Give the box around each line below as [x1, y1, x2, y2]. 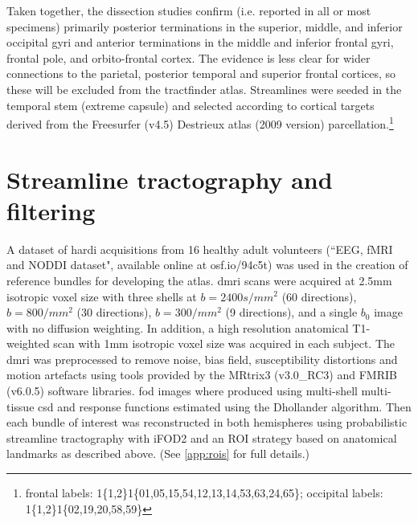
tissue [6, 398, 35, 415]
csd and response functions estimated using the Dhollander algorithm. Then [38, 398, 412, 415]
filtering [6, 194, 96, 227]
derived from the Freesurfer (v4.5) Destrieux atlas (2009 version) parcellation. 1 [6, 113, 394, 132]
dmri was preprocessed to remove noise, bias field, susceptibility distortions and [6, 350, 398, 367]
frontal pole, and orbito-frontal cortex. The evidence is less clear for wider [6, 49, 371, 66]
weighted [6, 335, 50, 352]
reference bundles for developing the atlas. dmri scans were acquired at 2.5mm [6, 272, 392, 288]
